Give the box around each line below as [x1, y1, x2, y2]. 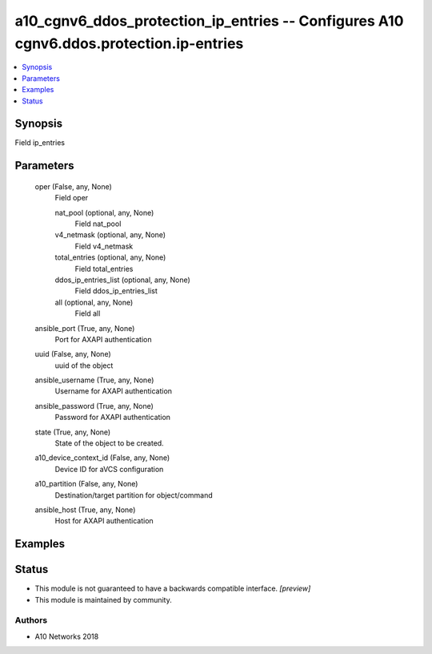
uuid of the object [54, 361, 114, 370]
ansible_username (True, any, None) [34, 375, 154, 385]
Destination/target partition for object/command [54, 490, 213, 500]
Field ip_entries [14, 138, 66, 147]
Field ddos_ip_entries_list [74, 286, 158, 296]
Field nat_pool [74, 219, 122, 228]
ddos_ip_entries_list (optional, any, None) [54, 275, 191, 285]
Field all [74, 309, 101, 318]
